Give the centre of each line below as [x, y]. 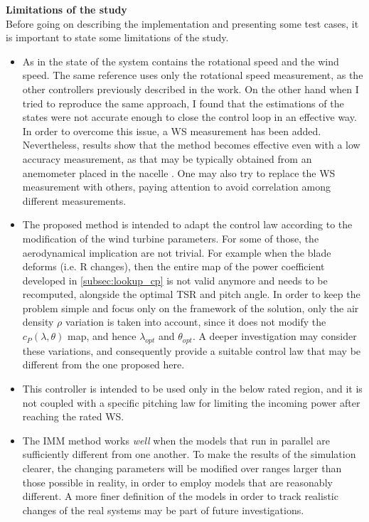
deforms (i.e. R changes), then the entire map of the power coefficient [173, 266]
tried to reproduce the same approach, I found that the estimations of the [183, 103]
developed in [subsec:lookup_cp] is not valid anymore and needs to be [175, 280]
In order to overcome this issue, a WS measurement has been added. [172, 130]
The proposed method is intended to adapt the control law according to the [187, 224]
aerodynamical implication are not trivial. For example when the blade [177, 252]
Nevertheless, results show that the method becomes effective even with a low [191, 145]
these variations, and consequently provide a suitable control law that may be [192, 350]
